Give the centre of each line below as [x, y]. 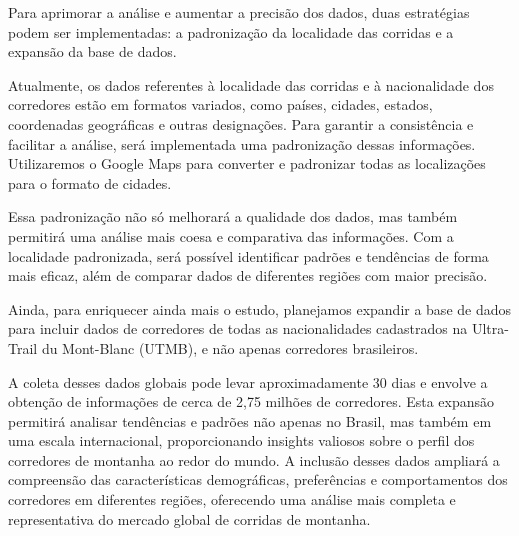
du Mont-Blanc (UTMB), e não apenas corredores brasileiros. [230, 347]
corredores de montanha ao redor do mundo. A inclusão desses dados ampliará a [254, 459]
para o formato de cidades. [90, 182]
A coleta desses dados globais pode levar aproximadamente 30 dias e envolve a [248, 381]
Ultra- [490, 328]
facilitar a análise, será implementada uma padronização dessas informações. [242, 143]
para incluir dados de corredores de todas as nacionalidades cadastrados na [238, 328]
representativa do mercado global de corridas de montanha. [189, 518]
